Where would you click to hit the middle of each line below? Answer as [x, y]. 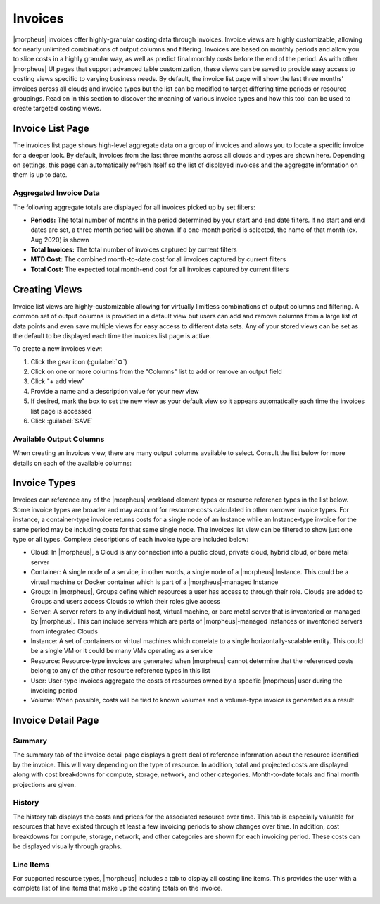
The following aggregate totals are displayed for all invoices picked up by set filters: [134, 207]
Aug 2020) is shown [60, 240]
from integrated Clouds [64, 631]
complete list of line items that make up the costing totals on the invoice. [118, 888]
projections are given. [45, 784]
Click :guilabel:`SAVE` [62, 421]
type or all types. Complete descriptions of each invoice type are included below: [131, 540]
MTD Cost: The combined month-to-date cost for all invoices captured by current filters [158, 259]
